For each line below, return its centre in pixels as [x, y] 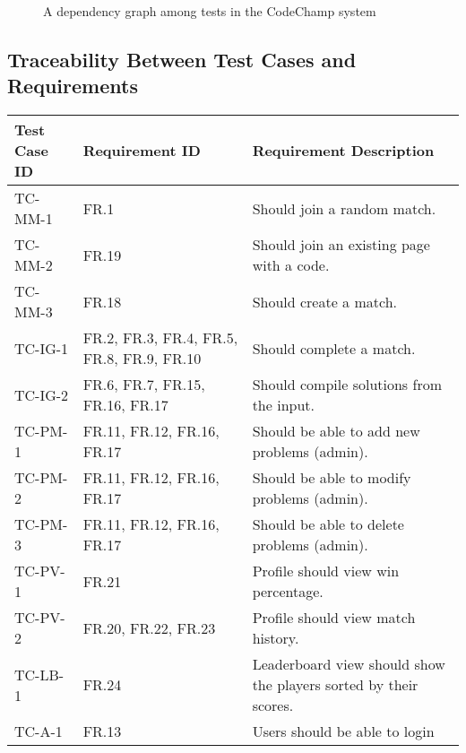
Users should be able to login [343, 731]
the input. [283, 405]
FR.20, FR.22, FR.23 [149, 627]
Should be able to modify [332, 478]
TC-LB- [39, 674]
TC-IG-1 [42, 348]
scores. [273, 705]
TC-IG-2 [42, 394]
